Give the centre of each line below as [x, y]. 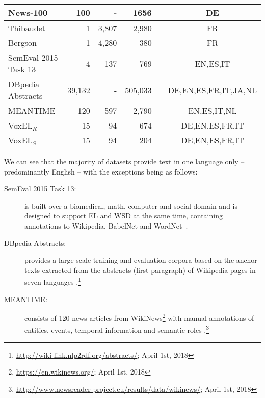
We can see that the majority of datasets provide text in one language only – [124, 161]
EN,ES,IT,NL [213, 110]
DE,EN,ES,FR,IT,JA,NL [212, 90]
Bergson [22, 43]
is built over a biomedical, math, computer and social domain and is [131, 205]
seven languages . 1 [53, 281]
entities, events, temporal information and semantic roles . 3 [117, 329]
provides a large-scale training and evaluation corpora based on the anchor [141, 260]
